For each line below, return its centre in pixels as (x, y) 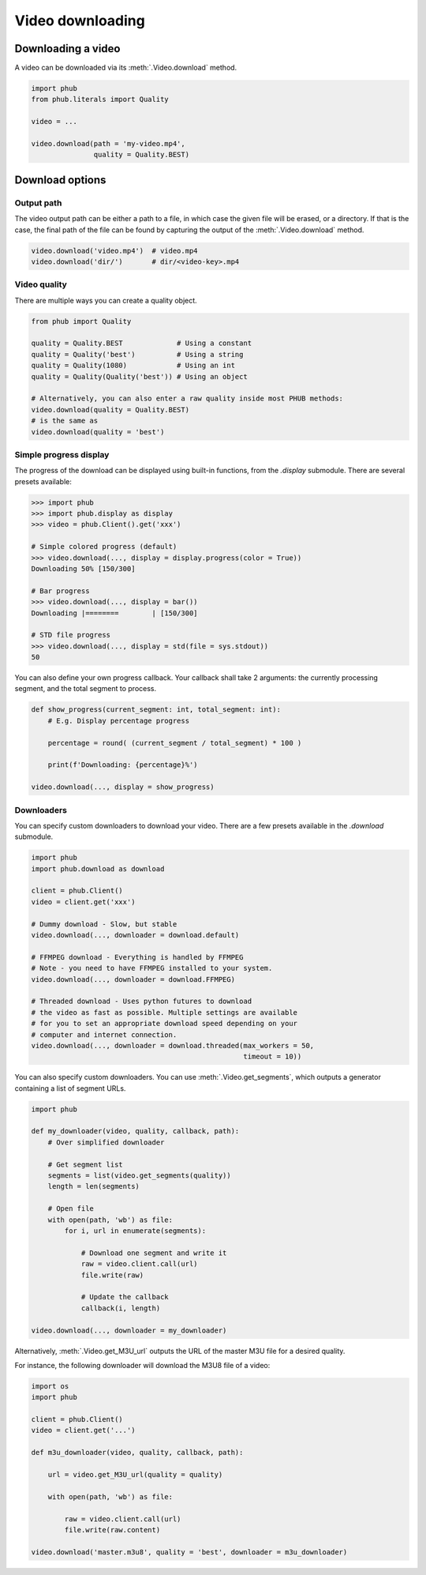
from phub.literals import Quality (100, 100)
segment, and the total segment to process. (86, 689)
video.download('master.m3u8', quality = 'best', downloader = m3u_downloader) (189, 1552)
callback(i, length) (121, 1308)
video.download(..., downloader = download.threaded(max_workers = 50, (173, 1045)
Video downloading (80, 21)
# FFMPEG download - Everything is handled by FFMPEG (137, 957)
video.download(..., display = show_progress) (123, 787)
